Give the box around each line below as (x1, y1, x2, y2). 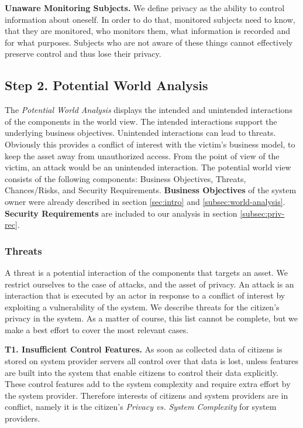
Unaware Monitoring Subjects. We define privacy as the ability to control (5, 2, 285, 13)
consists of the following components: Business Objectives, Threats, (5, 172, 246, 184)
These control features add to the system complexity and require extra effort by (5, 378, 291, 390)
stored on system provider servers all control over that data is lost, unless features (5, 355, 298, 367)
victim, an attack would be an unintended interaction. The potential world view (5, 161, 291, 173)
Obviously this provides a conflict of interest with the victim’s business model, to (5, 138, 295, 150)
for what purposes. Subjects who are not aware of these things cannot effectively (5, 36, 293, 48)
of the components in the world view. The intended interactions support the (5, 115, 277, 127)
